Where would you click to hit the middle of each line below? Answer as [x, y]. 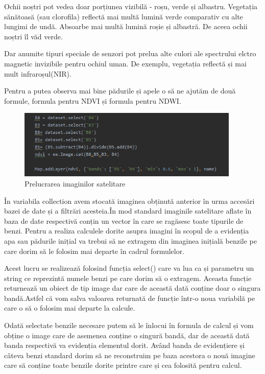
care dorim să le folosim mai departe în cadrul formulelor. [94, 251]
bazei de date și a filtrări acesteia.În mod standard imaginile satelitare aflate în [128, 211]
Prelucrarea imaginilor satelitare [75, 183]
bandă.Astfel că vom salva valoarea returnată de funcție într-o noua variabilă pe [130, 298]
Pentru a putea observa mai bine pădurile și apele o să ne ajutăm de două [120, 91]
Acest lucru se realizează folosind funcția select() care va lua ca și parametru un [129, 268]
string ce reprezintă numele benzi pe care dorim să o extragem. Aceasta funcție [128, 278]
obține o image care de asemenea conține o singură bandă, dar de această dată [127, 335]
